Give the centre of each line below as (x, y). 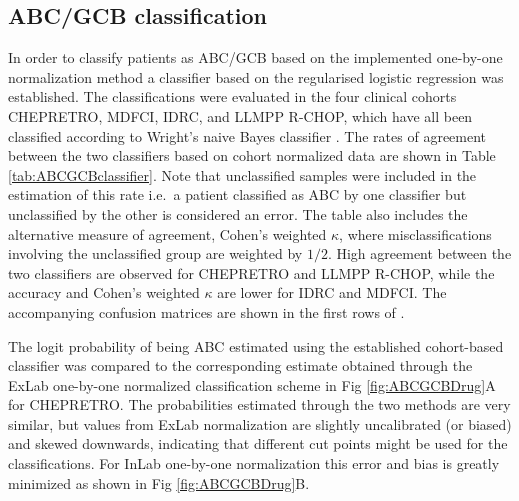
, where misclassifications (415, 233)
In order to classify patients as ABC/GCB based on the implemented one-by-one (255, 57)
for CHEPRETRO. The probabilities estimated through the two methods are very (259, 404)
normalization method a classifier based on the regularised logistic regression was (256, 76)
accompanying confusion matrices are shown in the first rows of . (206, 311)
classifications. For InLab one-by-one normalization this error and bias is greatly (254, 463)
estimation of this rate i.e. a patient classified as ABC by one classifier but (237, 194)
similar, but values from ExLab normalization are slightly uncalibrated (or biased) (260, 423)
